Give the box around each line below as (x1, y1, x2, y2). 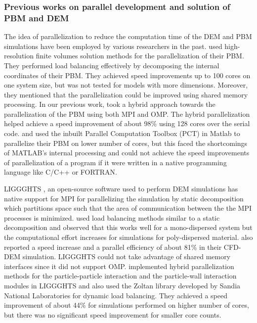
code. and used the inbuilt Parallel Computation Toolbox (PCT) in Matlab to (4, 128, 240, 138)
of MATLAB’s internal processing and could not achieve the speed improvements (4, 147, 250, 158)
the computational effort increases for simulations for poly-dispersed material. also (4, 232, 253, 242)
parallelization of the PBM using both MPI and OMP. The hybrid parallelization (4, 108, 250, 119)
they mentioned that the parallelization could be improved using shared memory (4, 89, 248, 99)
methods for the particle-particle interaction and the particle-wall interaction (4, 271, 237, 281)
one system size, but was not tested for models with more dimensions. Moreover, (4, 80, 248, 90)
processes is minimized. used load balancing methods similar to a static (4, 212, 220, 223)
